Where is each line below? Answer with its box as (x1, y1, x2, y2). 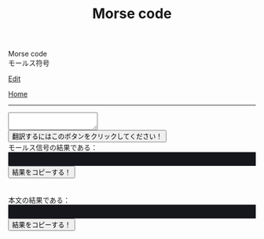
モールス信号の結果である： (8, 143, 98, 153)
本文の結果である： (8, 196, 71, 205)
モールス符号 (8, 58, 49, 68)
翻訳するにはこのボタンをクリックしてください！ (12, 133, 163, 142)
